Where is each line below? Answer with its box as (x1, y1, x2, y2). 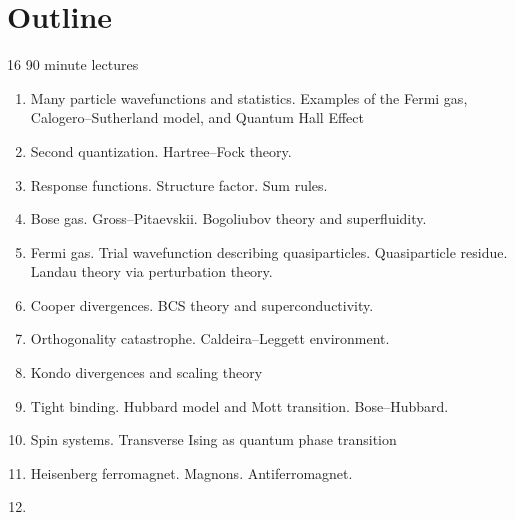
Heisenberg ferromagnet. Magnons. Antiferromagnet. (30, 462, 353, 483)
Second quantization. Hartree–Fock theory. (30, 140, 292, 161)
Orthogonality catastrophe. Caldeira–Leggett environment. (30, 328, 390, 349)
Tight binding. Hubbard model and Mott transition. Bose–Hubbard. (30, 395, 449, 416)
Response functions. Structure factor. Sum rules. (30, 174, 328, 195)
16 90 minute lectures (7, 54, 139, 75)
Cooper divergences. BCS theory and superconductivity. (30, 294, 374, 315)
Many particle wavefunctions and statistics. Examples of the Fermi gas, (30, 87, 468, 108)
